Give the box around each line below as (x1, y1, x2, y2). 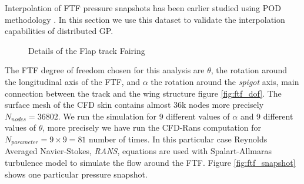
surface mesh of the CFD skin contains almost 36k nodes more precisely (5, 98, 264, 111)
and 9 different (240, 110, 293, 122)
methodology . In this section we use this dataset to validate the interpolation (5, 13, 285, 25)
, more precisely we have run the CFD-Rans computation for (42, 121, 262, 134)
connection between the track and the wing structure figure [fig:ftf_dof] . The (5, 87, 282, 99)
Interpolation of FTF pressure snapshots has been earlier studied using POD (5, 2, 281, 13)
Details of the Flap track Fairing (28, 44, 145, 56)
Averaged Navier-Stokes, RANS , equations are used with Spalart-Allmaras (5, 145, 272, 157)
